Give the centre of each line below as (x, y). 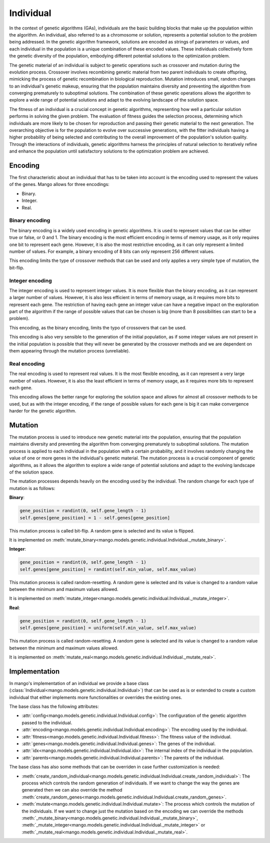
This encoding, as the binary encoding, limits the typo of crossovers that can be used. (98, 327)
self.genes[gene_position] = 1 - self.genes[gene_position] (95, 518)
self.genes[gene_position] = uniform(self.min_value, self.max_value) (108, 628)
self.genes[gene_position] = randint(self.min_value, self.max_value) (108, 569)
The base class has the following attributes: (54, 706)
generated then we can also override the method (72, 790)
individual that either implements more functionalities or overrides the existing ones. (96, 697)
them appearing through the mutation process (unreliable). (69, 351)
